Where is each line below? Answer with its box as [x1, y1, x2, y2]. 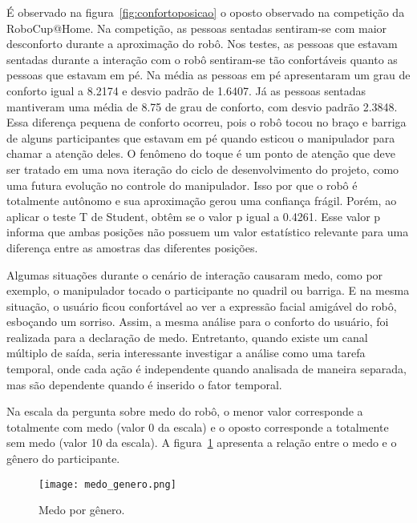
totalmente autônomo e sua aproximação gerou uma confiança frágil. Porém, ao [6, 192, 397, 209]
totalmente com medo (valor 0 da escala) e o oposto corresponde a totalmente [6, 418, 389, 435]
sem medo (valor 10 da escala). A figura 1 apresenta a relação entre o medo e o [6, 434, 397, 451]
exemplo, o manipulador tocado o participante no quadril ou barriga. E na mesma [6, 282, 410, 299]
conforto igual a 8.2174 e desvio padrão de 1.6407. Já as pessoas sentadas [6, 82, 366, 99]
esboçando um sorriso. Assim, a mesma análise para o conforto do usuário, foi [6, 313, 389, 330]
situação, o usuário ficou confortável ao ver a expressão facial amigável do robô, [6, 297, 397, 314]
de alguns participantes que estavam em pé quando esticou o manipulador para [6, 129, 395, 146]
